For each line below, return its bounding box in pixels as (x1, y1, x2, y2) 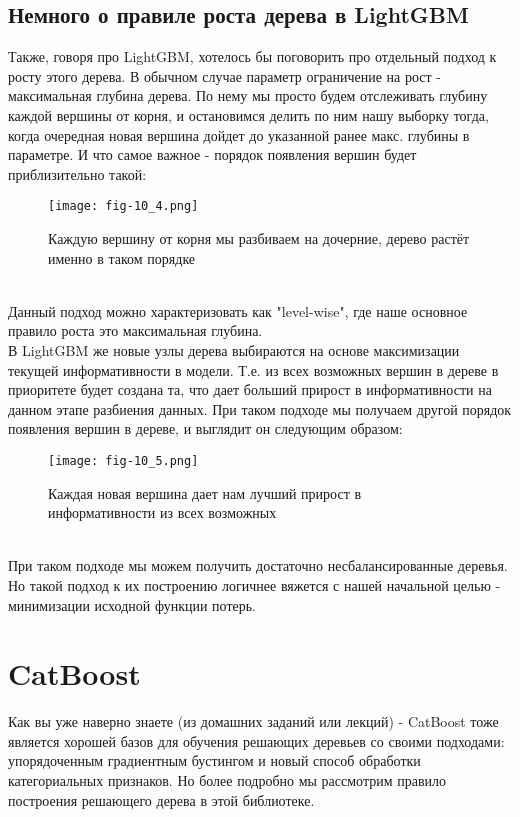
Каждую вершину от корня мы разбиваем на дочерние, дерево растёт (48, 228, 470, 249)
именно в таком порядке (48, 247, 196, 268)
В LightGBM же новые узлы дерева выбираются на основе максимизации (8, 339, 460, 360)
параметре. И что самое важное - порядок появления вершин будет (8, 144, 417, 165)
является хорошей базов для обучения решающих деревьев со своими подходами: (8, 730, 505, 751)
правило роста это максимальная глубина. (8, 320, 263, 341)
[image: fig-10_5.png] (48, 453, 199, 468)
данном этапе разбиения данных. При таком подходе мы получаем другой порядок (8, 398, 512, 419)
